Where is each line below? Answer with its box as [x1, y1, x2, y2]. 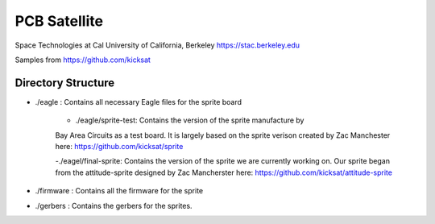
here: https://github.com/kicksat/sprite [55, 142, 184, 151]
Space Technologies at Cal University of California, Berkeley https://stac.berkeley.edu [14, 40, 300, 50]
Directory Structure [14, 76, 115, 89]
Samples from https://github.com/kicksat [14, 55, 151, 64]
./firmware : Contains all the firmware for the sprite [35, 186, 204, 196]
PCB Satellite [14, 12, 104, 30]
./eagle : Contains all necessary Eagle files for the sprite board [35, 97, 242, 106]
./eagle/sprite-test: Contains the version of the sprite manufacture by [75, 115, 304, 125]
